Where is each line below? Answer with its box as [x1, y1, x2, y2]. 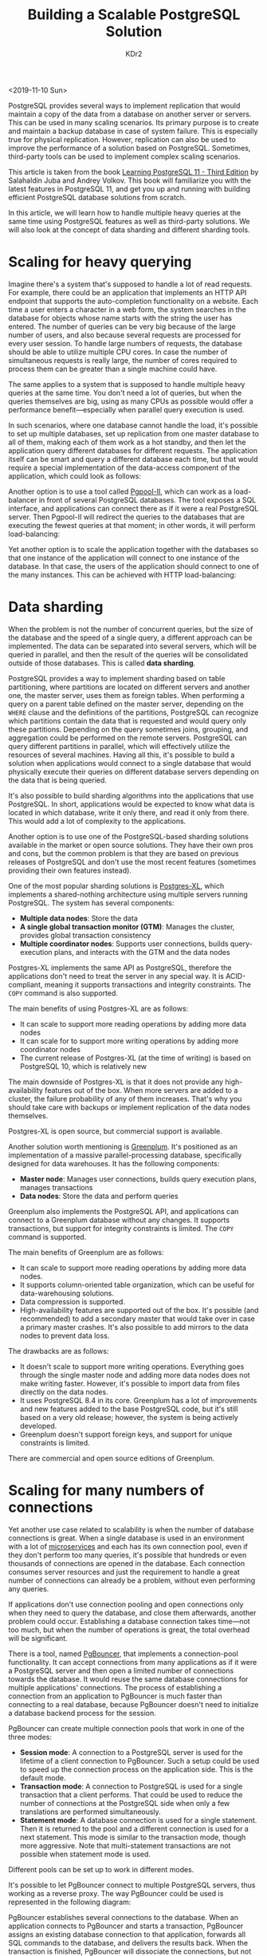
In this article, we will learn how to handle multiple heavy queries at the [8, 207, 241, 217]
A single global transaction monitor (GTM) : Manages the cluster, [19, 921, 235, 931]
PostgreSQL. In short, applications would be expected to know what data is [8, 799, 255, 809]
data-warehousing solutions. [19, 1288, 114, 1298]
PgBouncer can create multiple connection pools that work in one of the [8, 1723, 245, 1733]
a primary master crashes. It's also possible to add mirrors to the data [19, 1322, 249, 1331]
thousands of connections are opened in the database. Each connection [8, 1558, 245, 1568]
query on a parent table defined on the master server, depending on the [8, 699, 245, 708]
